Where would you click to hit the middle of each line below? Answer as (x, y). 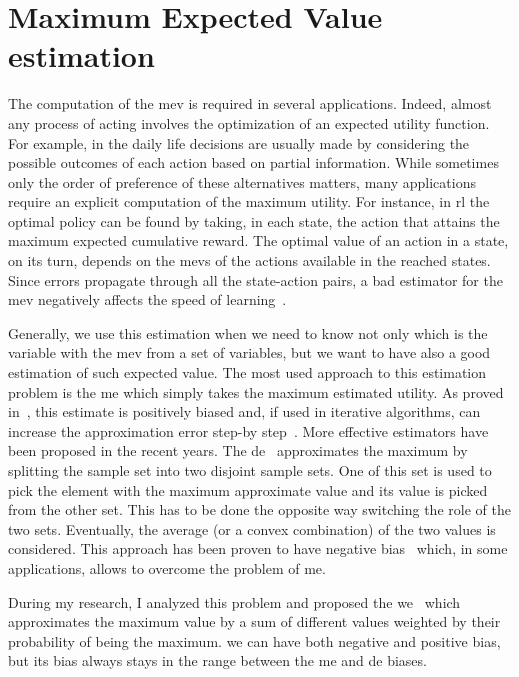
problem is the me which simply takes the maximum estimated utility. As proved (256, 391)
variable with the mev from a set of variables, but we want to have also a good (249, 352)
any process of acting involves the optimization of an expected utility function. (249, 122)
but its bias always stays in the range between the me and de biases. (217, 660)
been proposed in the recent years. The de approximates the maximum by (238, 450)
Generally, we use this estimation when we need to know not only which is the (248, 332)
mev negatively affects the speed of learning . (147, 299)
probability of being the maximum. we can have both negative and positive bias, (254, 640)
